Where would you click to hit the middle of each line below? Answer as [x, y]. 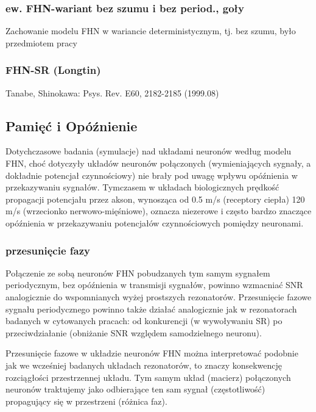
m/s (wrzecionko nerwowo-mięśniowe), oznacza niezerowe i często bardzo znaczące [159, 211]
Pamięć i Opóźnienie [72, 125]
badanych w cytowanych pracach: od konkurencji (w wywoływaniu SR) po [144, 321]
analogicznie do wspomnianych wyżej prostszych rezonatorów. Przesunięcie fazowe [159, 296]
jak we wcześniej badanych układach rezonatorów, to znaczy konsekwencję [144, 365]
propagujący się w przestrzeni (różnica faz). [86, 401]
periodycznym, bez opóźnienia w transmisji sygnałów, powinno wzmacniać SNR [154, 285]
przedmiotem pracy [41, 42]
